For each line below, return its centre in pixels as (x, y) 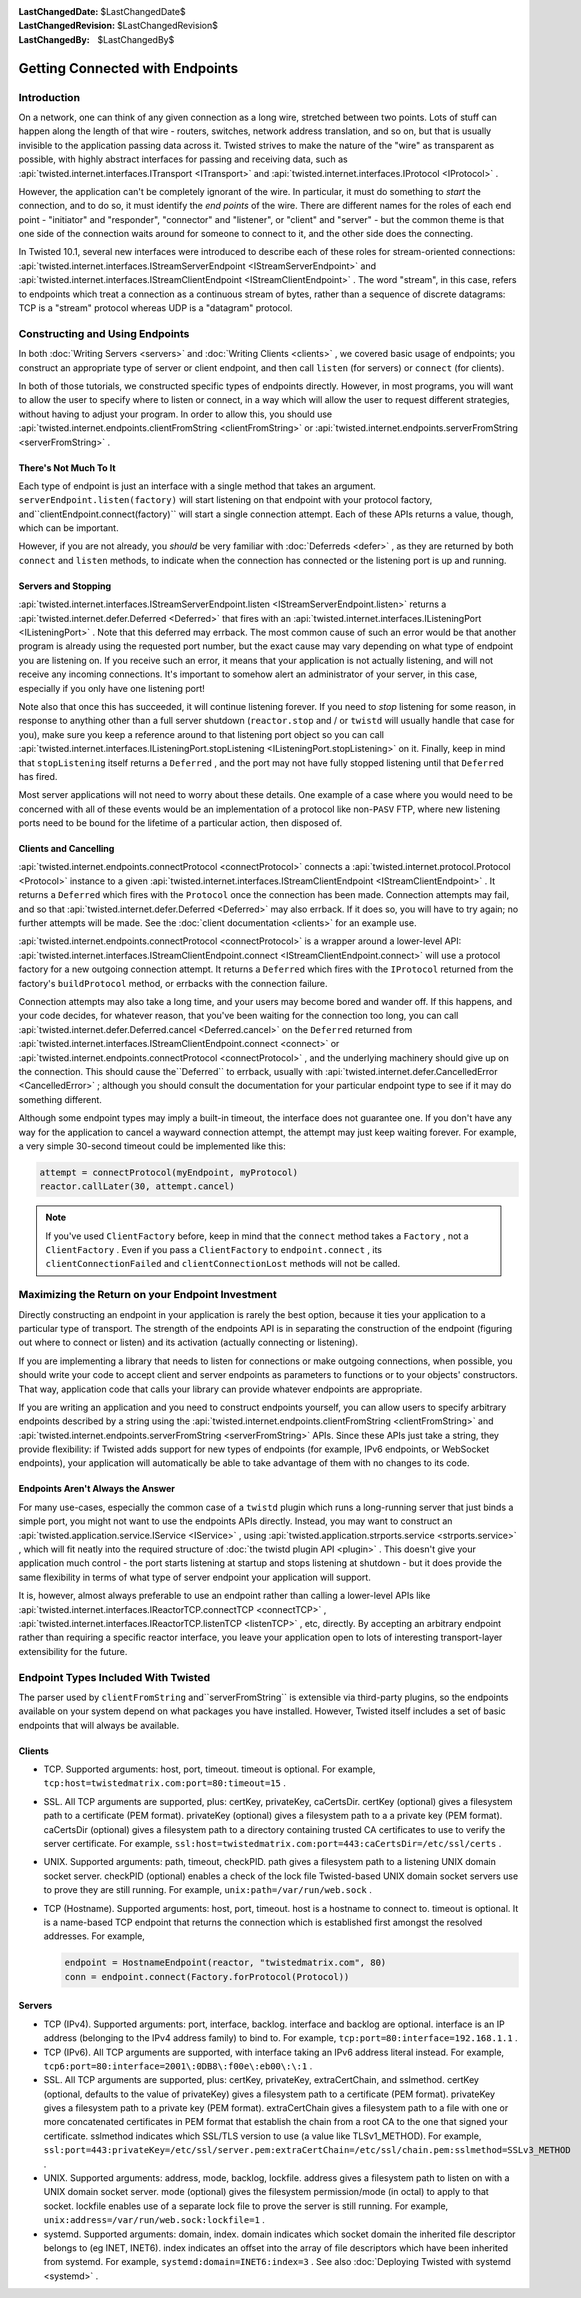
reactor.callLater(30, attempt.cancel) (137, 1186)
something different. (60, 1099)
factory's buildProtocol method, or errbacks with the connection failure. (173, 983)
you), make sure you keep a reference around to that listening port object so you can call (201, 734)
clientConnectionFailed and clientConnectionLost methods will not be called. (223, 1264)
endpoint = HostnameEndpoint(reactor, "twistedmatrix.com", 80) (225, 1963)
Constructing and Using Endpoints (104, 333)
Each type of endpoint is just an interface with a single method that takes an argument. (197, 486)
